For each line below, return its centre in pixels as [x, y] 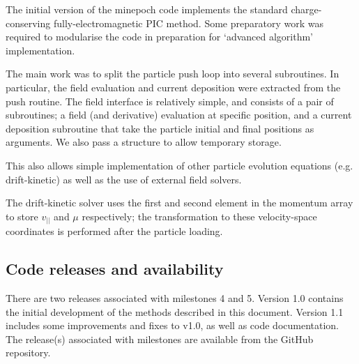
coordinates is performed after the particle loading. [114, 231]
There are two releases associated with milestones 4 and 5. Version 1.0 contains [175, 298]
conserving [28, 23]
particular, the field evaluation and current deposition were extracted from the [173, 87]
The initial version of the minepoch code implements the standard [147, 9]
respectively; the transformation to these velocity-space [199, 216]
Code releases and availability [115, 269]
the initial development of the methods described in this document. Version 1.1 [175, 311]
